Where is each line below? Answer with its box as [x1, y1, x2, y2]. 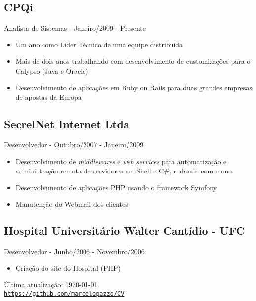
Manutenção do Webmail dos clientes [15, 199, 128, 209]
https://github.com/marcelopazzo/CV [4, 290, 125, 297]
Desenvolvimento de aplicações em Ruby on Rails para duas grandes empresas [15, 82, 252, 92]
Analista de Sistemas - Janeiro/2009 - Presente [4, 23, 146, 33]
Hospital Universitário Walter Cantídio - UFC [4, 223, 245, 238]
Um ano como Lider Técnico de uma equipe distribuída [15, 39, 183, 49]
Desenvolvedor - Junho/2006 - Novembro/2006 [4, 246, 145, 257]
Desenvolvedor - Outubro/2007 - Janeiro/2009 [4, 139, 144, 149]
